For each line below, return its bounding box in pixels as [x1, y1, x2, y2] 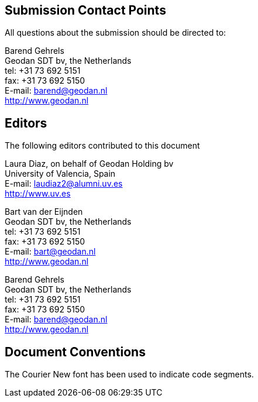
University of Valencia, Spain [5, 169, 116, 179]
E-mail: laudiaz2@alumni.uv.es [5, 178, 123, 189]
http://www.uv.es [5, 188, 71, 199]
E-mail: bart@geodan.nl [5, 246, 96, 257]
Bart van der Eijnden [5, 207, 83, 217]
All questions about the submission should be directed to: [5, 28, 226, 38]
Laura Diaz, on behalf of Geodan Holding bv [5, 159, 174, 169]
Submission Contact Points [5, 3, 166, 18]
